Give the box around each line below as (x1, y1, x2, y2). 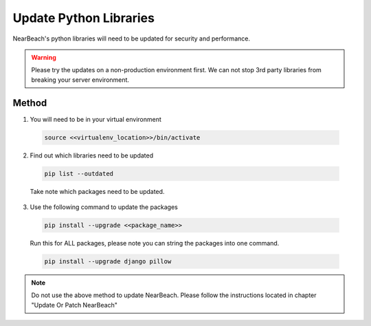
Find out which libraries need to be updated (30, 151, 154, 160)
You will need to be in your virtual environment (30, 115, 161, 123)
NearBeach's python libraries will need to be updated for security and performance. (12, 34, 251, 43)
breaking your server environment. (31, 76, 130, 84)
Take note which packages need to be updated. (30, 187, 165, 195)
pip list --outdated (44, 169, 113, 177)
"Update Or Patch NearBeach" (31, 301, 118, 309)
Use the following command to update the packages (30, 203, 178, 211)
